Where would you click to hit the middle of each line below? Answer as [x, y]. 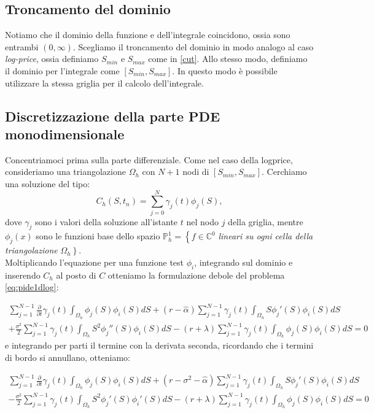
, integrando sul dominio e [243, 262]
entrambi [22, 46]
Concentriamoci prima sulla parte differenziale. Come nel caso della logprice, [149, 159]
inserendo [23, 275]
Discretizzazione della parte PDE [113, 116]
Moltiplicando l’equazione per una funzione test [95, 262]
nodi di [196, 172]
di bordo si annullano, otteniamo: [68, 357]
